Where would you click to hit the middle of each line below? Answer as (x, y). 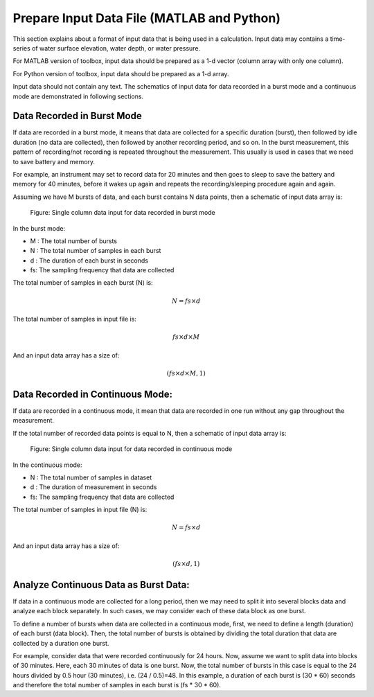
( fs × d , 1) (186, 564)
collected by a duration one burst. (61, 643)
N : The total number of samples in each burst (96, 251)
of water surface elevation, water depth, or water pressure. (116, 48)
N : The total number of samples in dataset (91, 477)
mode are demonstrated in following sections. (78, 96)
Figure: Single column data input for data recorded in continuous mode (131, 449)
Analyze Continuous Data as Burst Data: (101, 584)
